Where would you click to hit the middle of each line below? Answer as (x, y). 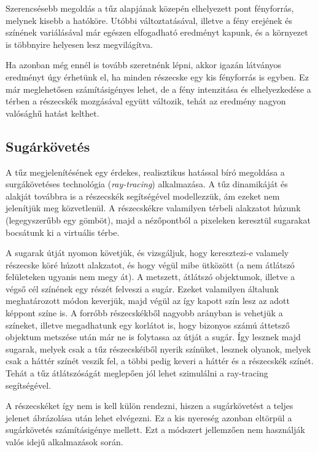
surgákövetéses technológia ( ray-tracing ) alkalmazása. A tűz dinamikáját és (147, 184)
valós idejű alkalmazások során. (64, 442)
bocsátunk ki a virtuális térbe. (63, 232)
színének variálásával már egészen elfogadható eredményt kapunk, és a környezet (157, 32)
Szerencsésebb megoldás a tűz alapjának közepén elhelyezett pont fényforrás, (150, 8)
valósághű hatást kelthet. (52, 113)
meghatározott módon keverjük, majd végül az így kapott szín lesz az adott (148, 301)
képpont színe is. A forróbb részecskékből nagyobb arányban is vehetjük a (144, 313)
